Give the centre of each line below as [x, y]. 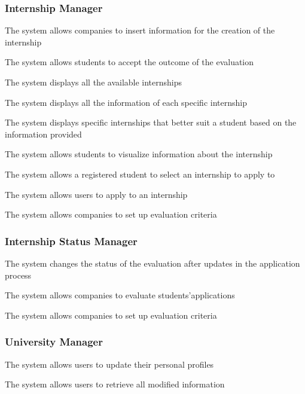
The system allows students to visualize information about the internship [139, 154]
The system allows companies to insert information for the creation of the [140, 30]
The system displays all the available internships [94, 82]
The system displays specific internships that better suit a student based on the [151, 122]
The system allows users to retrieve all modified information [115, 384]
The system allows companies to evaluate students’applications [120, 295]
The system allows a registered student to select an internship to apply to [140, 174]
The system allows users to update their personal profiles [109, 364]
